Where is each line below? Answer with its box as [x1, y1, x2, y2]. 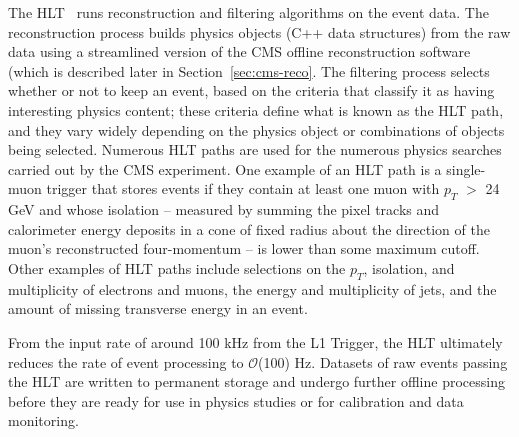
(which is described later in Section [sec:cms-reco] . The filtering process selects [8, 60, 490, 81]
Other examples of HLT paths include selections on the [8, 257, 346, 278]
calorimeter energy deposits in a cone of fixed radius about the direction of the [8, 218, 490, 239]
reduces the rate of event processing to [8, 351, 244, 372]
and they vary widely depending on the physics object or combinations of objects [8, 119, 505, 140]
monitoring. [8, 410, 79, 431]
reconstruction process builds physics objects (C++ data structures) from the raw [8, 21, 511, 42]
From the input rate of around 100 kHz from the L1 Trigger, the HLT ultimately [8, 331, 503, 352]
